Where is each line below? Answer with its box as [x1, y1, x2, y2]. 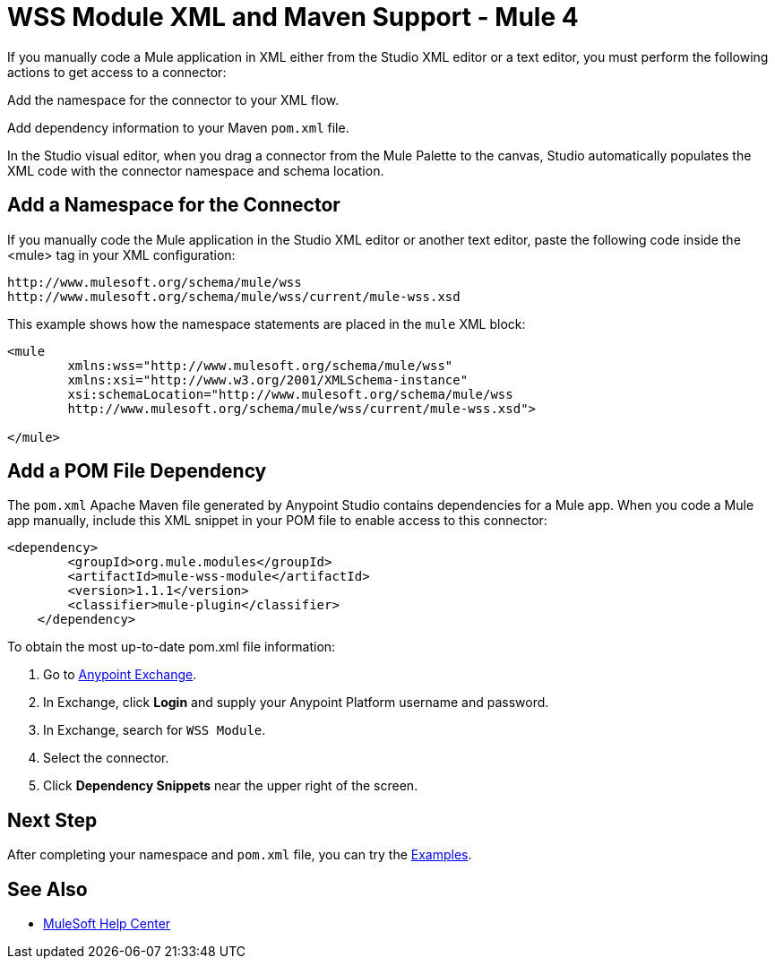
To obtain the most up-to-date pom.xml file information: [7, 639, 336, 655]
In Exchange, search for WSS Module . [43, 722, 266, 738]
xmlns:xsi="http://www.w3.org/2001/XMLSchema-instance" [67, 372, 469, 387]
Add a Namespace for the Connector [7, 194, 340, 217]
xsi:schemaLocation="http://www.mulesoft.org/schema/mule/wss [67, 386, 513, 401]
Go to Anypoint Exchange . [43, 667, 197, 683]
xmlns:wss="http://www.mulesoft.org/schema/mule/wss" [67, 358, 453, 373]
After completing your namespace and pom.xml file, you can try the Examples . [7, 847, 472, 863]
